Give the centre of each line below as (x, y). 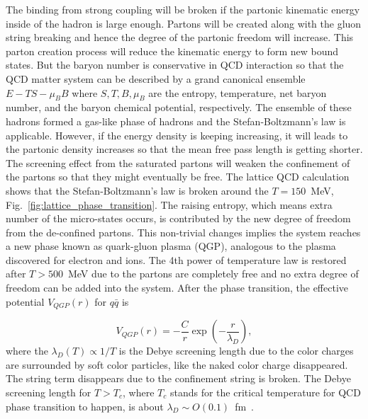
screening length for (49, 392)
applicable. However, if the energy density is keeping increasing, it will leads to (177, 135)
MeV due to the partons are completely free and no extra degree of (213, 274)
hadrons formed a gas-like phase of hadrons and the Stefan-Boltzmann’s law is (176, 121)
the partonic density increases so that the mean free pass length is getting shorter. (184, 149)
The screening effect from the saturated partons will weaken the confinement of (178, 162)
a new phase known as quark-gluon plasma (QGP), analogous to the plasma (171, 246)
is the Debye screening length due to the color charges (236, 351)
